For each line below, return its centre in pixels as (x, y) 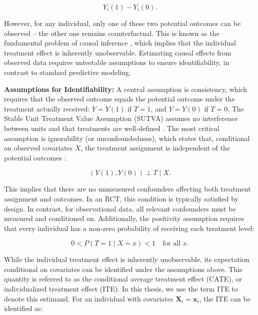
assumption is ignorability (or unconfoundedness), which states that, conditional (127, 138)
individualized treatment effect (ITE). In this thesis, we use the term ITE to (121, 289)
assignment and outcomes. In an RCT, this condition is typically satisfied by (121, 198)
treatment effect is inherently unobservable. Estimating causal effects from (118, 52)
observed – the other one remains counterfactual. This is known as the (112, 33)
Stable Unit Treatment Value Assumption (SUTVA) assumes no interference (121, 118)
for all (171, 244)
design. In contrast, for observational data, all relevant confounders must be (120, 208)
